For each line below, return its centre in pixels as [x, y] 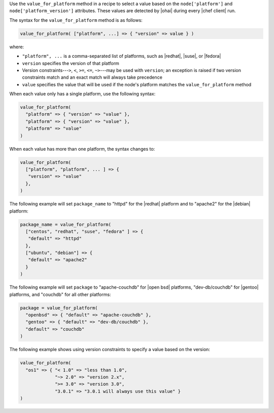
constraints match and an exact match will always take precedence [92, 77]
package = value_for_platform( [59, 308]
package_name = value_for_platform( [66, 224]
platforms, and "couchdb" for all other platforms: [60, 294]
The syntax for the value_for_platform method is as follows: [76, 20]
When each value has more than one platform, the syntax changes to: [82, 149]
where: [17, 47]
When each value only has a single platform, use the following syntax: [82, 94]
